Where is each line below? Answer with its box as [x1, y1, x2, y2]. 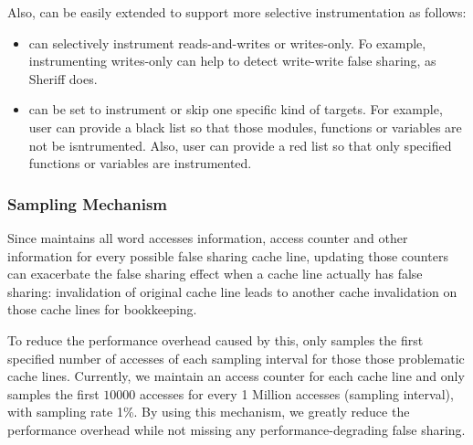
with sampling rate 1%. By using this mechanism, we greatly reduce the [7, 402, 410, 421]
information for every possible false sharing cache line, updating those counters [7, 246, 448, 265]
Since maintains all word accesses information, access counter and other [7, 228, 408, 247]
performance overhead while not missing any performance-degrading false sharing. [7, 419, 466, 439]
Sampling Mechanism [7, 192, 167, 215]
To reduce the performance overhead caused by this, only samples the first [7, 330, 424, 349]
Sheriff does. [28, 69, 98, 88]
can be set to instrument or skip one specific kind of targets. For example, [28, 100, 443, 119]
